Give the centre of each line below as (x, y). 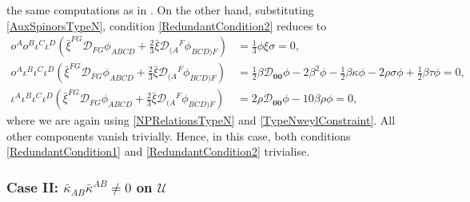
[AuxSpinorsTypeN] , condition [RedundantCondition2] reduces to (167, 25)
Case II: (33, 186)
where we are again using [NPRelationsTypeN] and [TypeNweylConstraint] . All (201, 120)
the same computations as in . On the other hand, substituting (160, 10)
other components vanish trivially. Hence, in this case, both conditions (179, 135)
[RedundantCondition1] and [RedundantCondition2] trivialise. (158, 151)
